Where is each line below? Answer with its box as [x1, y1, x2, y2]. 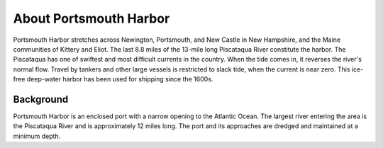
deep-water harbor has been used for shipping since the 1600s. [26, 75, 213, 84]
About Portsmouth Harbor [13, 11, 170, 26]
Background [13, 93, 69, 106]
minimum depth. [13, 132, 61, 140]
